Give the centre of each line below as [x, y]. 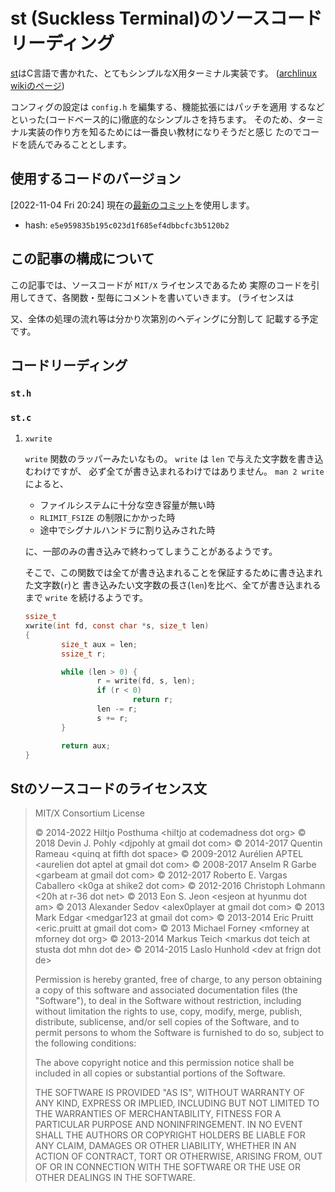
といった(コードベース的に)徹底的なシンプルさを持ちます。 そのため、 [154, 119]
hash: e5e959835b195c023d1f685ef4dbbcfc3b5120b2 [127, 225]
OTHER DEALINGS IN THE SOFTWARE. [115, 1178]
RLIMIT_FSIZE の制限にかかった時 [107, 518]
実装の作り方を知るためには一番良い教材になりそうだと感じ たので [164, 131]
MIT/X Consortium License [89, 813]
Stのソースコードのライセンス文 [108, 788]
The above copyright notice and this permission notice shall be [164, 1063]
